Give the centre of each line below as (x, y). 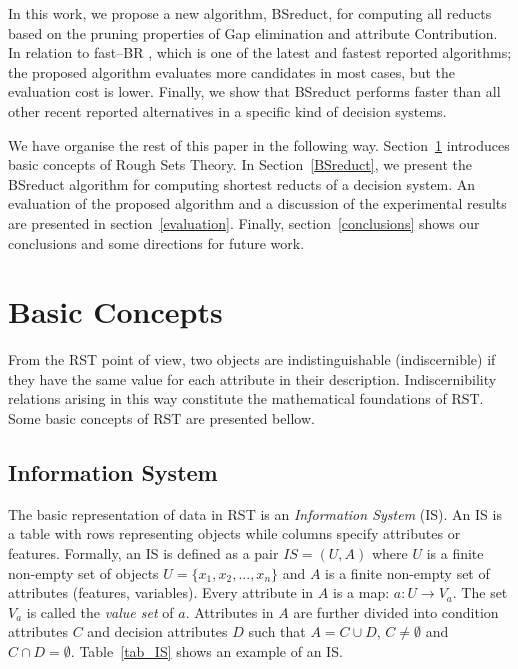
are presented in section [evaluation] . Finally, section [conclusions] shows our (244, 222)
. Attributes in (229, 611)
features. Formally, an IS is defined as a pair (143, 553)
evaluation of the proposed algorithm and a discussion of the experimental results (257, 203)
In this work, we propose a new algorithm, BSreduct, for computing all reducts (250, 13)
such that (277, 631)
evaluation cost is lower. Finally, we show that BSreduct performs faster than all (254, 91)
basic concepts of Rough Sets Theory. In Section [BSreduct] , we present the (240, 164)
